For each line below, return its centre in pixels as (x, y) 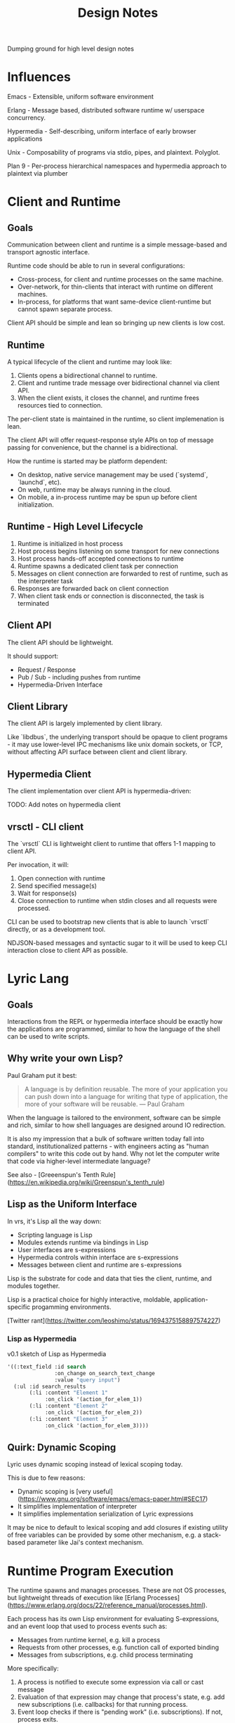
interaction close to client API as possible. (68, 950)
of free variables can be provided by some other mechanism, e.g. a (105, 1535)
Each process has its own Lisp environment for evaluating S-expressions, (113, 1619)
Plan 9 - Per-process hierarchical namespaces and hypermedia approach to (117, 166)
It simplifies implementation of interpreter (77, 1507)
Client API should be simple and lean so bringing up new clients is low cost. (116, 323)
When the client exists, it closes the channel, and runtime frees (108, 398)
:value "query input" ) (87, 1380)
